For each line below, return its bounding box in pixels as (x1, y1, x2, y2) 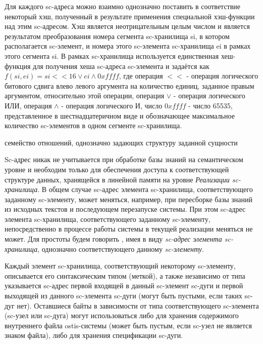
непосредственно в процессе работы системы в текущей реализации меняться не (5, 223, 253, 234)
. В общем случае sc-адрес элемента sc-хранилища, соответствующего (37, 184, 253, 195)
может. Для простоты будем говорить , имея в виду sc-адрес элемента (5, 234, 222, 244)
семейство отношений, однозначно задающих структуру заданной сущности (5, 137, 238, 147)
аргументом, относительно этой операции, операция (5, 90, 165, 101)
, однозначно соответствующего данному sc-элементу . (37, 243, 204, 254)
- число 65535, (188, 100, 233, 110)
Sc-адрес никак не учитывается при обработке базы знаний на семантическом (5, 154, 243, 165)
